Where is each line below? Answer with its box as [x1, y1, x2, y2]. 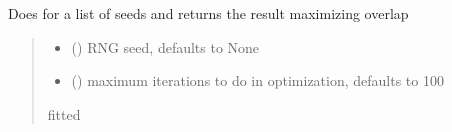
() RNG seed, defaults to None [71, 36, 260, 57]
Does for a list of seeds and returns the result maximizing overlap [8, 3, 409, 23]
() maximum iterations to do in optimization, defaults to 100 [71, 70, 444, 91]
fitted [47, 103, 81, 124]
